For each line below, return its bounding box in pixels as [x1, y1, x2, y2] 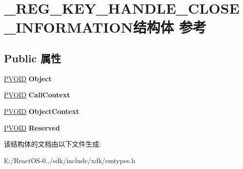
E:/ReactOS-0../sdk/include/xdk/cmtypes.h [4, 155, 136, 165]
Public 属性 [4, 50, 61, 65]
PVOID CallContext [4, 90, 70, 100]
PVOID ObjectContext [4, 106, 79, 116]
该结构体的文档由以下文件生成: [4, 139, 101, 149]
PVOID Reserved [4, 122, 60, 132]
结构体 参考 [133, 17, 207, 37]
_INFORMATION [4, 17, 133, 37]
